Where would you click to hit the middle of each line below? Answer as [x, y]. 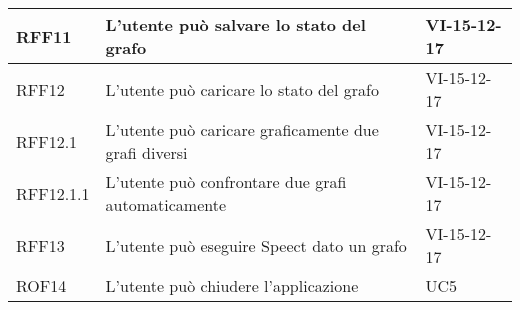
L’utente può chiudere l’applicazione [232, 285]
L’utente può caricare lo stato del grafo [242, 89]
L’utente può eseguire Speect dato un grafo [256, 245]
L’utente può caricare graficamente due [242, 129]
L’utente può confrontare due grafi [226, 181]
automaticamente [166, 204]
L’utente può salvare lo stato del [235, 24]
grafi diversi [146, 152]
